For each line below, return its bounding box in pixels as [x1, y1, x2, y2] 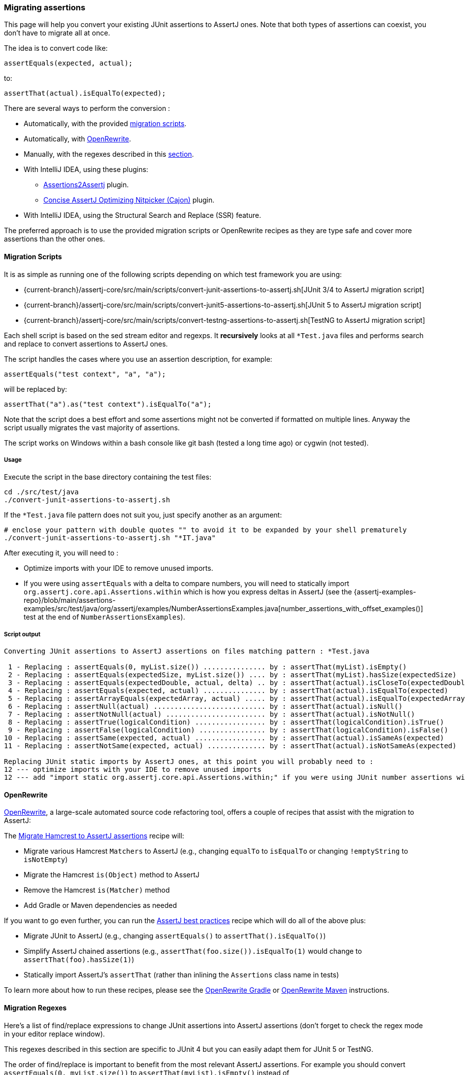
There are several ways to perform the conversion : [4, 104, 170, 113]
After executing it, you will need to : [4, 549, 119, 557]
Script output [4, 630, 41, 638]
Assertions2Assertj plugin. [43, 180, 129, 189]
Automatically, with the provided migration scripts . [24, 119, 187, 128]
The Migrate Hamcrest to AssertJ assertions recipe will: [4, 832, 184, 840]
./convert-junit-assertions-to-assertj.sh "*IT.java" [4, 534, 216, 542]
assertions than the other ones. [4, 235, 105, 243]
